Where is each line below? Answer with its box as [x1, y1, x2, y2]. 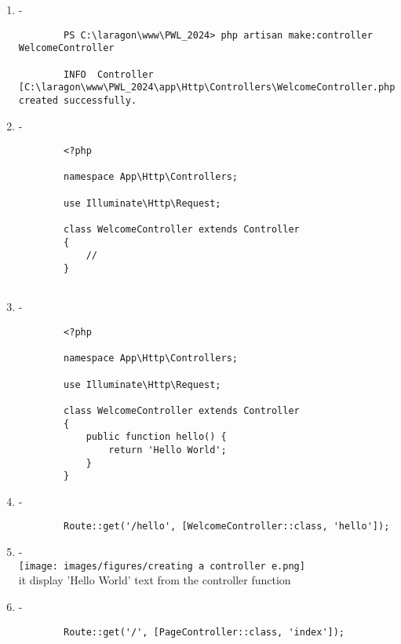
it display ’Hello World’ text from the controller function [18, 572, 291, 588]
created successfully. [18, 94, 137, 106]
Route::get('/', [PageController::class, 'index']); [64, 626, 345, 638]
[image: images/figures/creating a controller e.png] [18, 560, 305, 572]
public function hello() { [86, 431, 227, 443]
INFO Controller [64, 68, 154, 80]
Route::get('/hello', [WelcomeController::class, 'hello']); [64, 521, 390, 532]
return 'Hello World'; [108, 444, 227, 456]
